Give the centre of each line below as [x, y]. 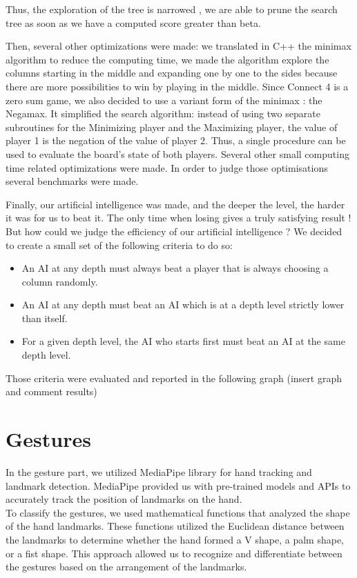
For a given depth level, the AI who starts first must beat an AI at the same [183, 341]
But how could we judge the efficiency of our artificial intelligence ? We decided [174, 231]
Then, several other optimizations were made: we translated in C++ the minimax [178, 46]
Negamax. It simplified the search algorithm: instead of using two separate [163, 113]
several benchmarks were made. [72, 181]
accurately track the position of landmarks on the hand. [124, 499]
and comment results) [51, 391]
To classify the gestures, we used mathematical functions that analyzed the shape [178, 512]
